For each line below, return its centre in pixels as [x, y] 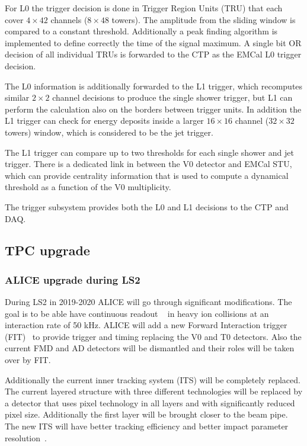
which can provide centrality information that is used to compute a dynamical [147, 175]
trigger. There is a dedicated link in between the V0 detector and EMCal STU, [148, 164]
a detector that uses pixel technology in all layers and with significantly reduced [150, 402]
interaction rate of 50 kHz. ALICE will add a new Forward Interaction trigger [146, 325]
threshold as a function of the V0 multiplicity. [88, 187]
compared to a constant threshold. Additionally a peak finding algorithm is [141, 31]
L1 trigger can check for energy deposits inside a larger [104, 121]
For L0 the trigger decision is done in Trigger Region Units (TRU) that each [144, 8]
